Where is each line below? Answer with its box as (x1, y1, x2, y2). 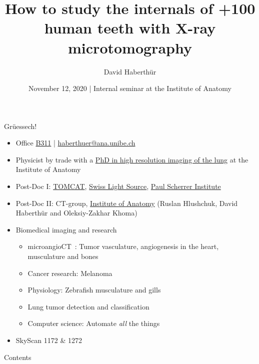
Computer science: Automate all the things (27, 318, 160, 328)
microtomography (68, 37, 192, 57)
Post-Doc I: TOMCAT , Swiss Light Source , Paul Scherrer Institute (15, 181, 221, 191)
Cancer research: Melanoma (27, 267, 112, 278)
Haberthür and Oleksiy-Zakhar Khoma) (15, 207, 137, 218)
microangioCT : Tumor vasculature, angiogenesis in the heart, (27, 241, 219, 251)
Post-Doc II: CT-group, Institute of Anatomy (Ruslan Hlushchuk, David (15, 197, 238, 208)
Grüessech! (4, 120, 37, 131)
